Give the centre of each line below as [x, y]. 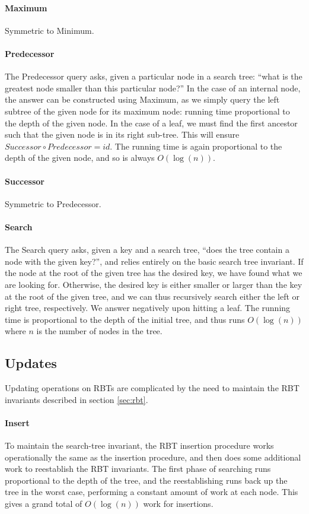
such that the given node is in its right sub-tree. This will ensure [122, 134]
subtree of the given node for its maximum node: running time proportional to [147, 111]
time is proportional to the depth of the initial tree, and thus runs [125, 319]
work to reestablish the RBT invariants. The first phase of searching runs [138, 469]
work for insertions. [178, 504]
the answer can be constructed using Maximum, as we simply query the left [142, 99]
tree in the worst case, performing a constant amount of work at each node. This [152, 492]
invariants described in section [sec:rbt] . [77, 399]
